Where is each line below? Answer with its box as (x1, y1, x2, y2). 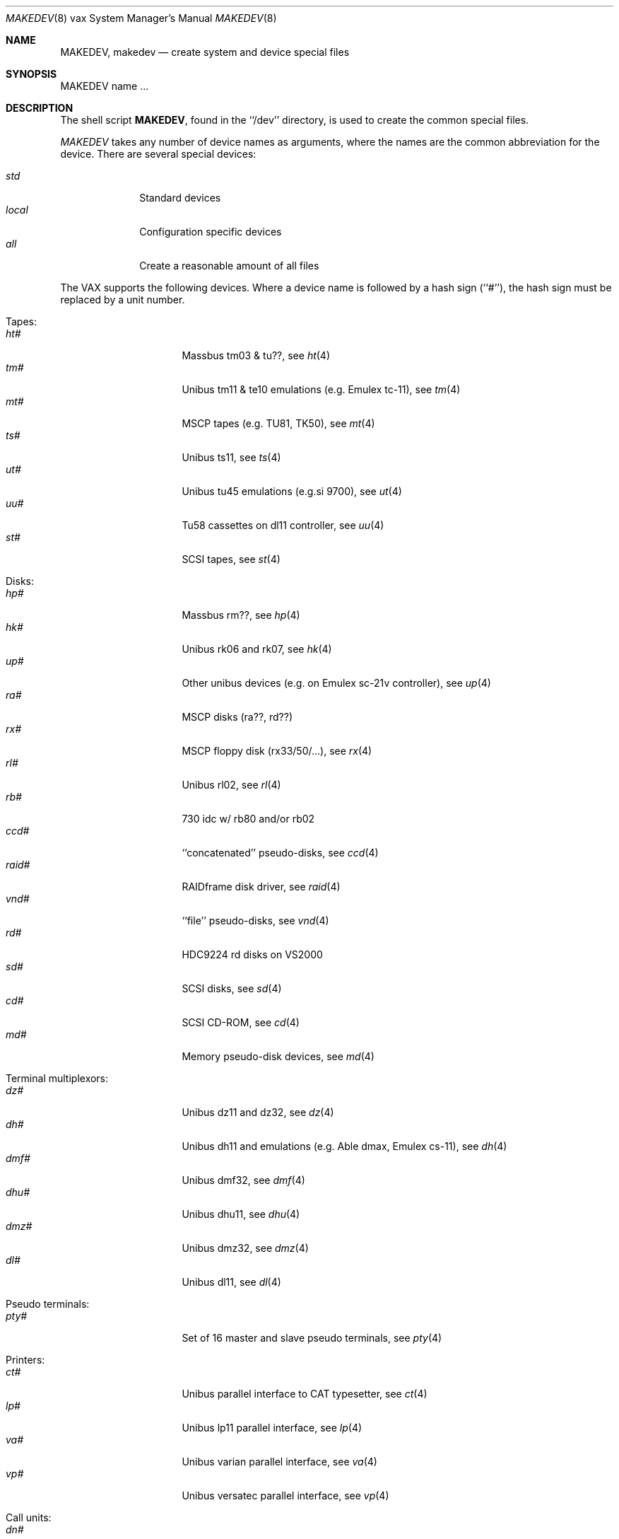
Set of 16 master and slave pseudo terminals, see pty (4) (182, 1332, 442, 1344)
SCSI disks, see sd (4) (182, 982, 282, 994)
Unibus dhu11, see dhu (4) (182, 1208, 300, 1220)
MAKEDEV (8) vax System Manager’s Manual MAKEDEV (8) (6, 12, 277, 24)
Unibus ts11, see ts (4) (182, 451, 281, 463)
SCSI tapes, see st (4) (182, 553, 281, 565)
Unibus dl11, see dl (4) (182, 1276, 281, 1288)
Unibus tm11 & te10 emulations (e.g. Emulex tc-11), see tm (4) (182, 383, 461, 395)
